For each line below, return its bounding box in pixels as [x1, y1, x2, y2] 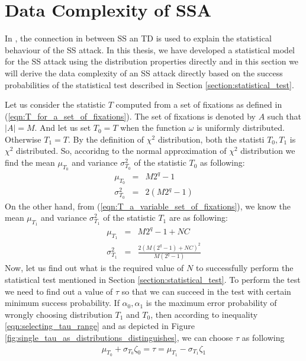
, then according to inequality [150, 308, 258, 320]
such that [267, 109, 302, 122]
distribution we [240, 144, 295, 157]
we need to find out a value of [5, 285, 113, 297]
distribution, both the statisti [157, 133, 265, 145]
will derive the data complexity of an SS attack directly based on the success [5, 66, 283, 79]
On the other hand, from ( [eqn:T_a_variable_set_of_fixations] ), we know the [5, 199, 291, 212]
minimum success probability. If [5, 296, 120, 309]
